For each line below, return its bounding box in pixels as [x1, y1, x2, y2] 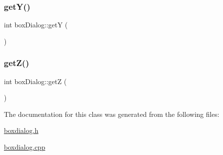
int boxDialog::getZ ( [4, 76, 67, 86]
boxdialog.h [4, 125, 39, 135]
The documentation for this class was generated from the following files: [4, 109, 220, 119]
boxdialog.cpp [4, 142, 45, 152]
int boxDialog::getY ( [4, 20, 68, 30]
